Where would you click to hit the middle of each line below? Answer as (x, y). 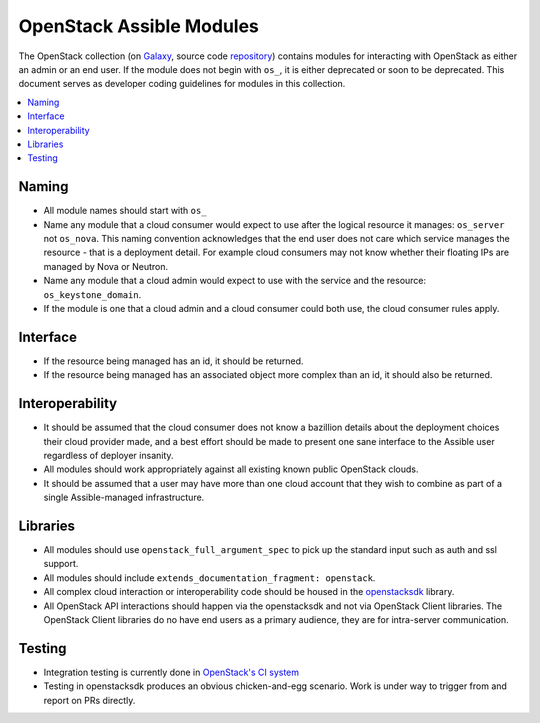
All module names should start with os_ (125, 211)
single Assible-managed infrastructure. (124, 497)
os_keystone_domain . (92, 294)
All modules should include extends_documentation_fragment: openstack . (209, 577)
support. (61, 564)
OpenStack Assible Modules (139, 26)
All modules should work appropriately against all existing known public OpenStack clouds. (231, 469)
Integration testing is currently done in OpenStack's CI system (171, 672)
